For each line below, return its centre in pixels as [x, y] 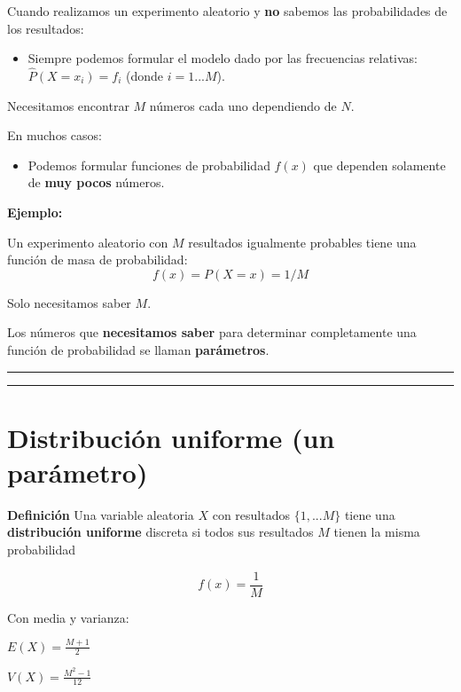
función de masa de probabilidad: [98, 259]
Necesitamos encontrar [68, 105]
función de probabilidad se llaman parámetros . [138, 349]
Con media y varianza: [68, 617]
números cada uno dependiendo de [243, 105]
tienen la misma [377, 532]
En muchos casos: [55, 135]
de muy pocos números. [96, 182]
